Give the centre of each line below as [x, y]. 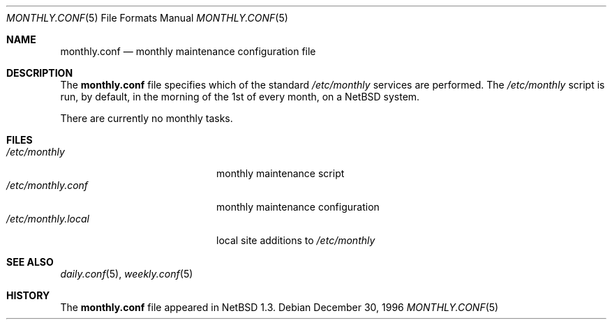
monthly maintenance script [281, 173]
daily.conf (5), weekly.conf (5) [127, 274]
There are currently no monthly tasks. [147, 118]
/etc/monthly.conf [47, 185]
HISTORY [28, 295]
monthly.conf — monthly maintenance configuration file [188, 51]
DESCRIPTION [40, 73]
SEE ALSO [30, 262]
